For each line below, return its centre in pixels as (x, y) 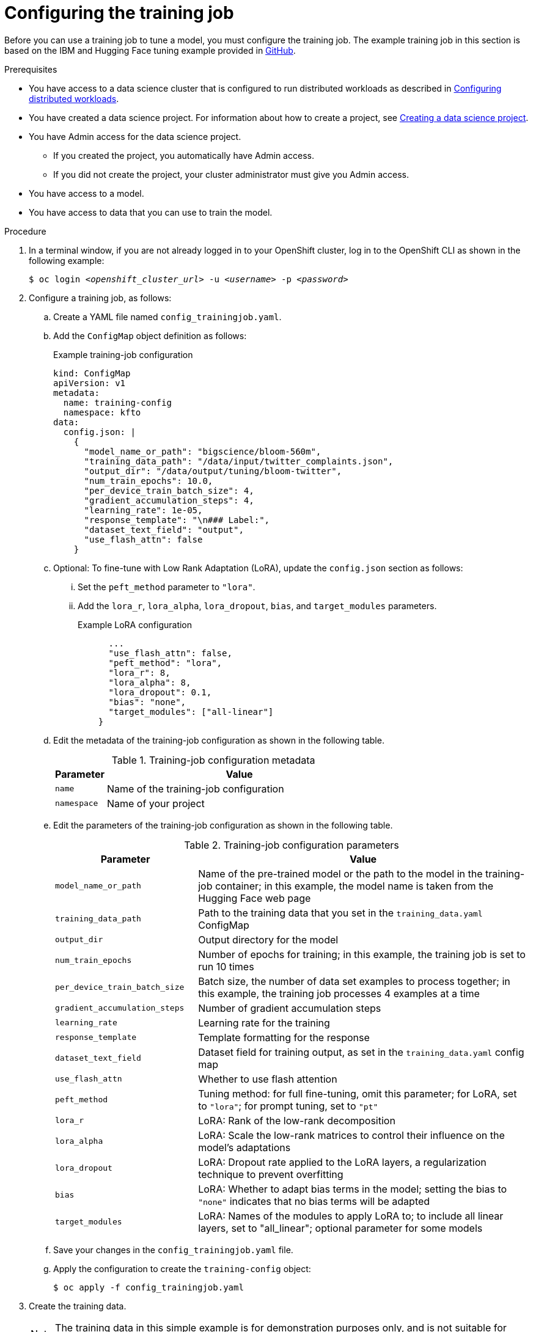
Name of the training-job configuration (195, 789)
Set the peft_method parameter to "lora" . (167, 587)
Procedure (25, 231)
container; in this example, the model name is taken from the (354, 886)
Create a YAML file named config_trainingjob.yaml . (167, 317)
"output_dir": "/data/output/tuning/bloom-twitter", (213, 471)
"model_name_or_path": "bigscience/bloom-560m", (203, 451)
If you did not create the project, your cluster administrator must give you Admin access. (231, 174)
